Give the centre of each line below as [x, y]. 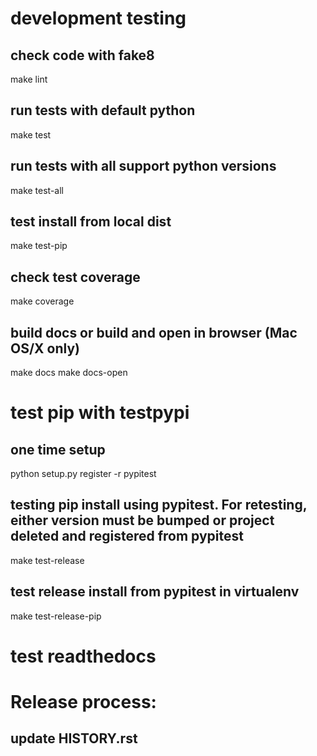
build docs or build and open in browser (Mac [154, 332]
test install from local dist [91, 222]
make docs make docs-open [69, 373]
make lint [29, 79]
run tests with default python [103, 110]
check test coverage [75, 277]
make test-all [37, 190]
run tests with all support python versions [143, 166]
